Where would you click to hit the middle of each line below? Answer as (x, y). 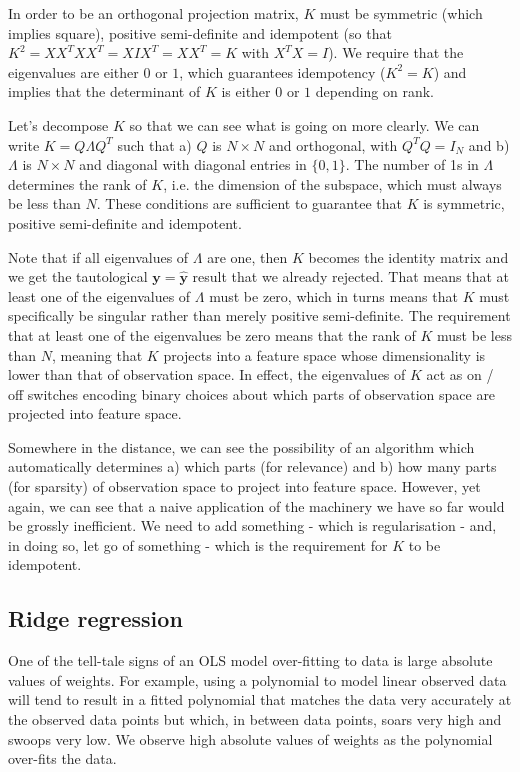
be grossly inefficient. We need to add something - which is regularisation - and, (252, 525)
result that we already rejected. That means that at (350, 276)
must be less (474, 334)
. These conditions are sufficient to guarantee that (249, 203)
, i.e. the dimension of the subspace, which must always (332, 183)
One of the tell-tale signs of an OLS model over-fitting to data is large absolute (250, 660)
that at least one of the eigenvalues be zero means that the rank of (212, 334)
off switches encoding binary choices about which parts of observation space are (252, 393)
